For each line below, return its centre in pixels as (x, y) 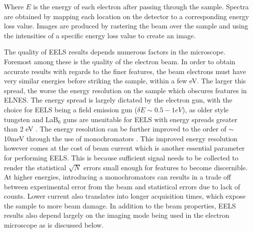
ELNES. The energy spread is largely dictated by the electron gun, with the (118, 100)
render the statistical (35, 167)
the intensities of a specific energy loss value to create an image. (100, 35)
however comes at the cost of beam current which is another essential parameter (124, 148)
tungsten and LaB (31, 119)
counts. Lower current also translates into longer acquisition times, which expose (125, 196)
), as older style (205, 109)
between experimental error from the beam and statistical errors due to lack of (122, 186)
